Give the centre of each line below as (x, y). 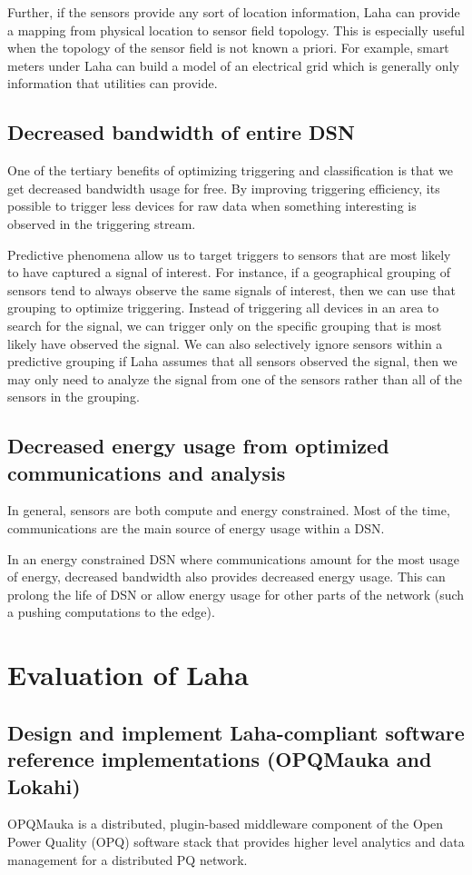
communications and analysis (147, 472)
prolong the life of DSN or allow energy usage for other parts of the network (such (236, 594)
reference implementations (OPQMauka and (220, 759)
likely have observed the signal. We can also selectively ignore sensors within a (225, 343)
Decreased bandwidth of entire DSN (181, 132)
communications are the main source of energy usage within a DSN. (196, 528)
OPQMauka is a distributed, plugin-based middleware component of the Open (226, 824)
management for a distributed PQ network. (128, 859)
